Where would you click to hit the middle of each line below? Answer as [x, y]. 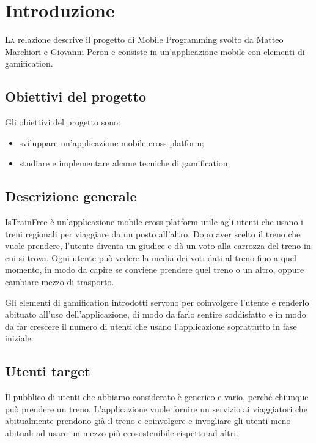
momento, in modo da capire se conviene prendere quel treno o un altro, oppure [155, 270]
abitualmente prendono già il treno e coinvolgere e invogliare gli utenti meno [148, 421]
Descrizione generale [71, 196]
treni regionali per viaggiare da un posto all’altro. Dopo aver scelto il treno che [153, 233]
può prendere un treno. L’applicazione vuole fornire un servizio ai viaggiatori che [156, 408]
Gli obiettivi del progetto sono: [63, 122]
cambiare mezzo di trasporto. [60, 282]
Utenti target [48, 371]
